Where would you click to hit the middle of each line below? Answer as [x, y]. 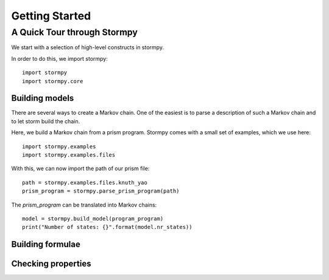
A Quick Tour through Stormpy [75, 32]
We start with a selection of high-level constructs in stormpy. [88, 47]
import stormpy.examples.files [69, 155]
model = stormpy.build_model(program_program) [93, 218]
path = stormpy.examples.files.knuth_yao [85, 183]
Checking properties [51, 264]
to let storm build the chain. [46, 121]
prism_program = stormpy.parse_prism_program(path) [101, 191]
